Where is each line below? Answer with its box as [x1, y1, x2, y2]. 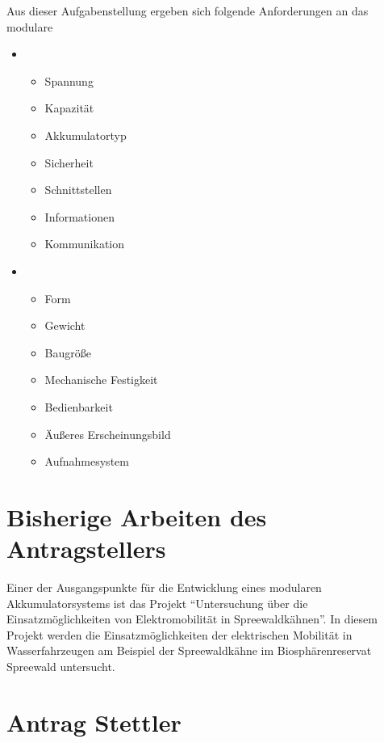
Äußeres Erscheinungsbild [44, 425, 171, 442]
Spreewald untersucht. [6, 657, 115, 674]
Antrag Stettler [6, 705, 182, 738]
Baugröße [44, 344, 91, 361]
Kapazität [44, 99, 94, 116]
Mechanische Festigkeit [44, 371, 158, 388]
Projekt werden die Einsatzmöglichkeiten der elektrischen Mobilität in [6, 626, 353, 643]
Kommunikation [44, 235, 124, 252]
